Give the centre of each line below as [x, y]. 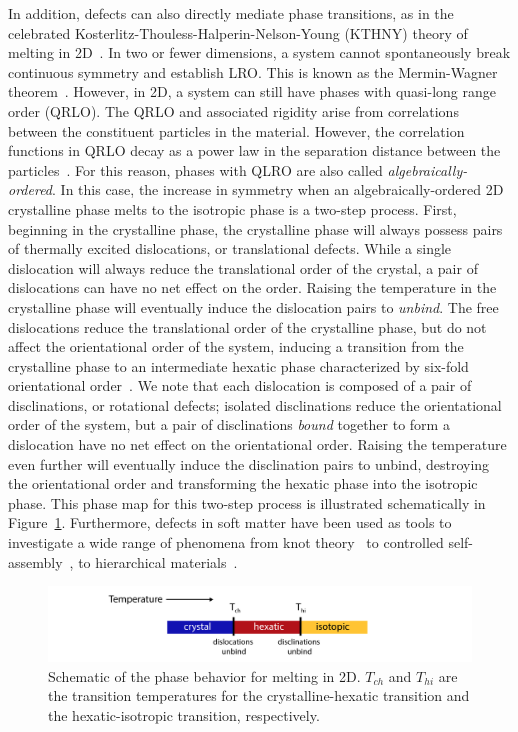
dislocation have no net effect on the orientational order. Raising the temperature [257, 444]
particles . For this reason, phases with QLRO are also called [195, 169]
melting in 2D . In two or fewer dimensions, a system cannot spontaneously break [259, 52]
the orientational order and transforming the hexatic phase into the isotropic [243, 483]
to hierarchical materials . [158, 561]
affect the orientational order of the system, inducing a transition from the [236, 346]
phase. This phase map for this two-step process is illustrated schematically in [247, 502]
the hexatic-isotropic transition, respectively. [184, 714]
